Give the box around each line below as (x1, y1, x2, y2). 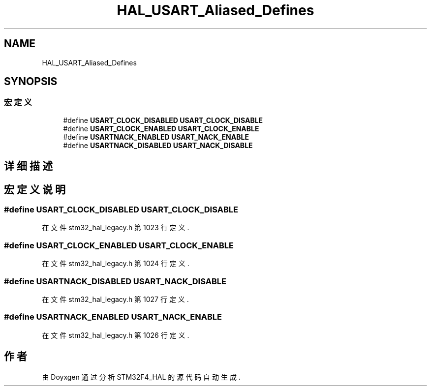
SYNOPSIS (4, 75, 58, 88)
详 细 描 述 (4, 160, 53, 173)
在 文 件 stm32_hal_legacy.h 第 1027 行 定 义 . (42, 295, 189, 303)
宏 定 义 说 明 (4, 183, 65, 196)
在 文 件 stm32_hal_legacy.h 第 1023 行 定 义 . (42, 223, 189, 232)
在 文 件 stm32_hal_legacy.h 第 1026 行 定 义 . (42, 330, 189, 339)
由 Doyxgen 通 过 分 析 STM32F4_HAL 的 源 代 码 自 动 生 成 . (42, 372, 241, 381)
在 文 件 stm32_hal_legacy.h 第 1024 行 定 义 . (42, 259, 189, 268)
